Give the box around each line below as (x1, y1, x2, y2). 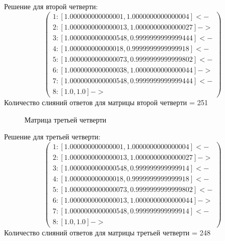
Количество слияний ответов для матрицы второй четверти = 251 (4, 97, 208, 107)
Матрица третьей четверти (24, 114, 107, 125)
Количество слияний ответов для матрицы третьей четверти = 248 (4, 227, 211, 237)
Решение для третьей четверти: (4, 131, 101, 142)
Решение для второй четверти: (4, 1, 98, 11)
